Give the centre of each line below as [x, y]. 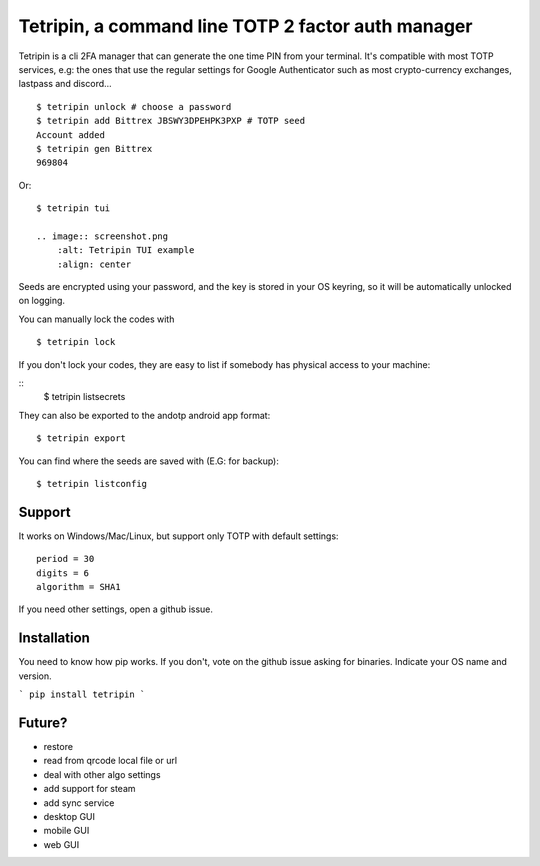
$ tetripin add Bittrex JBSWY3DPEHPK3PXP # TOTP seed [170, 121]
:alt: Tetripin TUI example [125, 250]
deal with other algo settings [102, 774]
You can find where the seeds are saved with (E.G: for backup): [148, 461]
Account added [70, 134]
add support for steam [89, 789]
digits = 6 [63, 573]
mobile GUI [66, 831]
